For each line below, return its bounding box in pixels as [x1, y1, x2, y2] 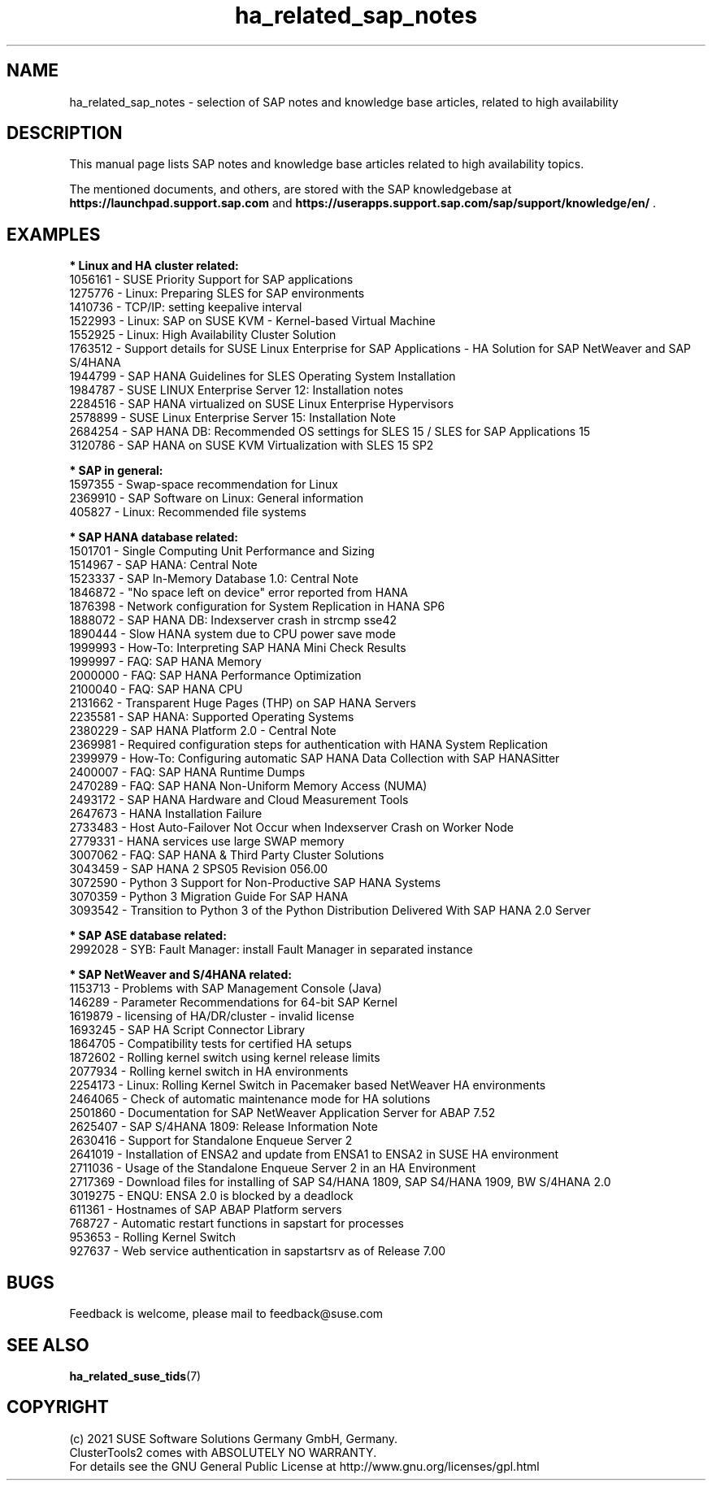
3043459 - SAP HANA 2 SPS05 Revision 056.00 [69, 862, 328, 876]
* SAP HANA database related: [69, 530, 238, 545]
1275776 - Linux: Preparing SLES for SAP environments [69, 286, 365, 301]
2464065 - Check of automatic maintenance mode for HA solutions [69, 1092, 431, 1107]
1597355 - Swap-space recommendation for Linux [69, 477, 338, 492]
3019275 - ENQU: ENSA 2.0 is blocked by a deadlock [69, 1189, 354, 1203]
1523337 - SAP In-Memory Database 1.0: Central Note [69, 572, 358, 586]
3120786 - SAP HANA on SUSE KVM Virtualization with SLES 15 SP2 [69, 438, 434, 453]
